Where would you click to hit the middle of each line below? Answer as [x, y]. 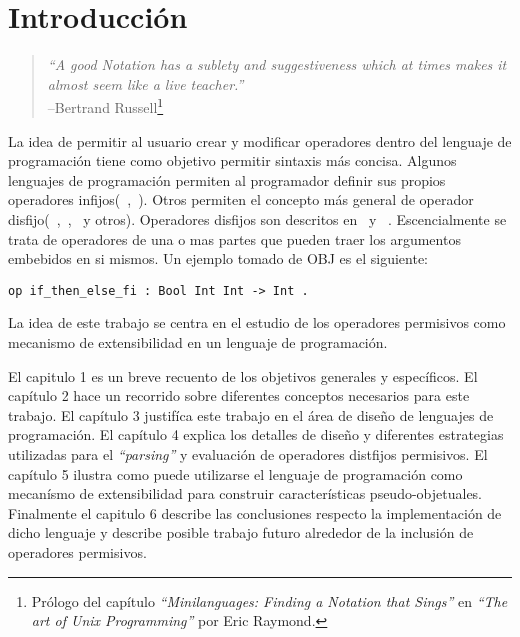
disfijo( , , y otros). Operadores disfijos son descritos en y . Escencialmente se [257, 218]
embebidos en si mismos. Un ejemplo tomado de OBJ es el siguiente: [218, 258]
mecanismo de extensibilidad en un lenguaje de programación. [198, 341]
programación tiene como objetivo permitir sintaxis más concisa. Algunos [232, 160]
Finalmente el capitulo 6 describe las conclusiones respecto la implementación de [255, 512]
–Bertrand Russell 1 [105, 105]
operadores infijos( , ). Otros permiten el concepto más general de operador [241, 199]
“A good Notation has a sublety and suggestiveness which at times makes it [277, 64]
